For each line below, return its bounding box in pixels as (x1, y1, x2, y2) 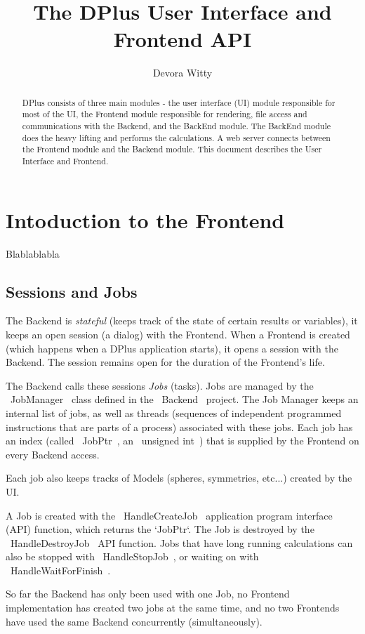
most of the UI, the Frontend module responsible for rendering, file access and (22, 108, 307, 120)
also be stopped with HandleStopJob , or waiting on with (6, 549, 259, 564)
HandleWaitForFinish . (10, 562, 111, 577)
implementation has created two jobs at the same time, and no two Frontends (6, 600, 340, 615)
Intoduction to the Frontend (6, 205, 285, 234)
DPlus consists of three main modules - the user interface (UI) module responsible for (22, 96, 336, 108)
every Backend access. (6, 447, 100, 461)
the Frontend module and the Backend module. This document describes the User (22, 143, 322, 155)
